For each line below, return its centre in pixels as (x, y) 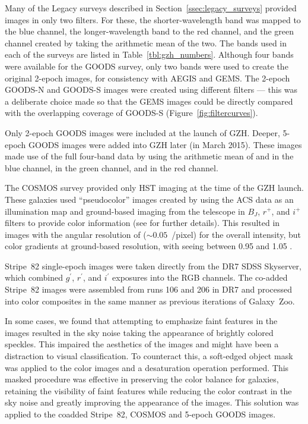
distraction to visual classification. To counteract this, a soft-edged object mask (149, 356)
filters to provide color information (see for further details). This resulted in (142, 223)
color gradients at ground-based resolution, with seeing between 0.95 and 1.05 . (149, 246)
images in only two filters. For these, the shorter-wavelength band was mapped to (153, 19)
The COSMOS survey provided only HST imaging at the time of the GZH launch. (154, 188)
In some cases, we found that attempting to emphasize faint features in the (141, 321)
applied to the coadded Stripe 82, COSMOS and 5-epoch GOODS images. (140, 414)
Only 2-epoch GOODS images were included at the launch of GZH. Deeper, (142, 132)
